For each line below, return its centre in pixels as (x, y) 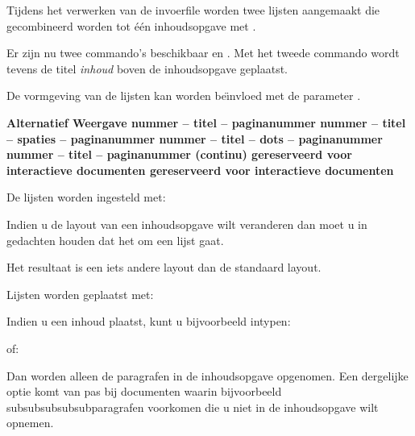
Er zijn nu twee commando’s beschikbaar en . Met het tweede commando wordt (203, 53)
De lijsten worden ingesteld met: (86, 197)
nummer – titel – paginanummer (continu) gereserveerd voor (179, 154)
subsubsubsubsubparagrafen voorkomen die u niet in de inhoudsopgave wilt (193, 407)
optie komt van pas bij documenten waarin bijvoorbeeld (144, 391)
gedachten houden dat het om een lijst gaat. (115, 240)
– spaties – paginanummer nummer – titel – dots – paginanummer (195, 138)
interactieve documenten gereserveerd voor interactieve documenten (200, 170)
